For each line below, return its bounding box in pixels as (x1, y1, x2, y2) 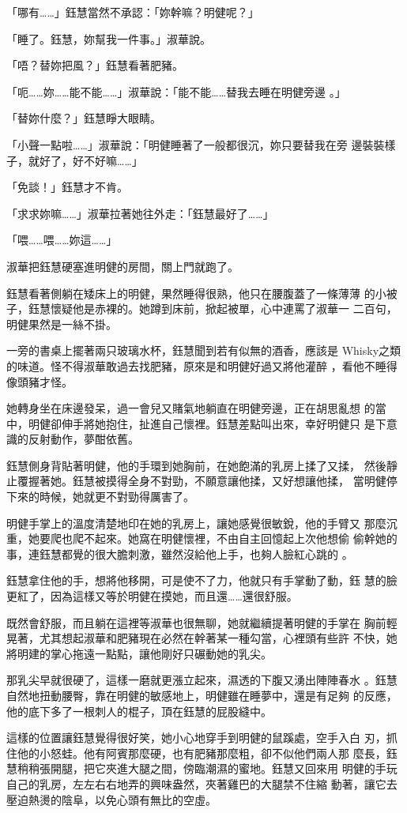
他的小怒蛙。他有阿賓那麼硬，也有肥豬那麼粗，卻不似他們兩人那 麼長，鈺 (17, 744, 398, 761)
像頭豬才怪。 (6, 373, 73, 390)
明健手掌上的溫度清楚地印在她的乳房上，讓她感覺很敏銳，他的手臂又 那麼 (6, 514, 386, 531)
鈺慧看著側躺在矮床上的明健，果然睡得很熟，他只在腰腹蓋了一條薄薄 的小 (6, 284, 386, 301)
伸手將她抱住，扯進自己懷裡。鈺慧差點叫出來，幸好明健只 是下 (61, 415, 386, 431)
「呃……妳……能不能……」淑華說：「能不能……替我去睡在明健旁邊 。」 (6, 83, 346, 100)
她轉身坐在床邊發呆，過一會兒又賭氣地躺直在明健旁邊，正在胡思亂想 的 (6, 400, 375, 416)
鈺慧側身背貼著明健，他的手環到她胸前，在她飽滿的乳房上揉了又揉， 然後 (6, 457, 386, 473)
